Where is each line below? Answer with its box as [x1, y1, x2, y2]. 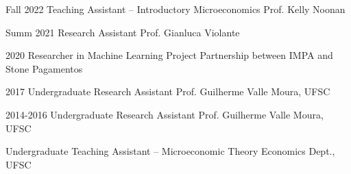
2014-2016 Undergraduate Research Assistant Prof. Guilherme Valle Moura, [5, 107, 324, 121]
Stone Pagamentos [5, 61, 83, 75]
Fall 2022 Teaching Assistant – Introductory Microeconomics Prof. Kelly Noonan [5, 2, 346, 16]
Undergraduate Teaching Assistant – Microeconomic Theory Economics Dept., [5, 144, 335, 158]
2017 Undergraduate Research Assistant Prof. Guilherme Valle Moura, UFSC [5, 84, 330, 99]
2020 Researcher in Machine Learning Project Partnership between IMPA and [5, 48, 333, 62]
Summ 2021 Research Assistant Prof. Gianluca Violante [5, 25, 240, 39]
